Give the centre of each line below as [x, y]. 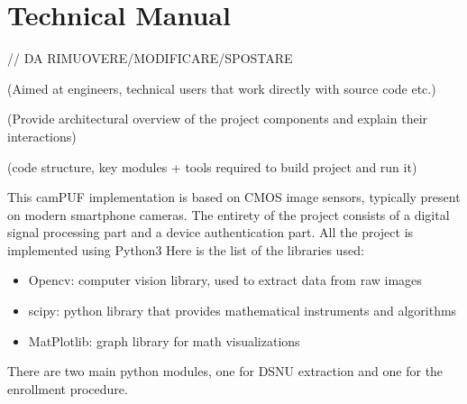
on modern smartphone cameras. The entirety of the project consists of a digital [229, 214]
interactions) [42, 136]
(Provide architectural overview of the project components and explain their [218, 119]
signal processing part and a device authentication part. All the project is [211, 232]
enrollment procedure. [68, 388]
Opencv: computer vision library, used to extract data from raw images [225, 280]
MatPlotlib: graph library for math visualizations [164, 340]
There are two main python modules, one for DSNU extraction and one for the [225, 371]
